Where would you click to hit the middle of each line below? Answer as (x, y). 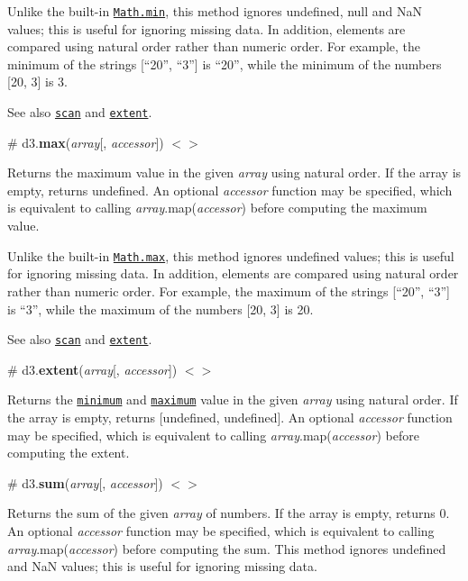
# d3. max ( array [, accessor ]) (86, 142)
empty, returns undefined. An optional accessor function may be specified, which (230, 190)
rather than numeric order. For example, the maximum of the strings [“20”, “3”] (229, 290)
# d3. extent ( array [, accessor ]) (92, 369)
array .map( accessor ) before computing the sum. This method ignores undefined (227, 548)
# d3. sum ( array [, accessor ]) (85, 482)
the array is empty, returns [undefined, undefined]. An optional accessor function (230, 417)
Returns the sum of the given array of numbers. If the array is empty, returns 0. (229, 513)
